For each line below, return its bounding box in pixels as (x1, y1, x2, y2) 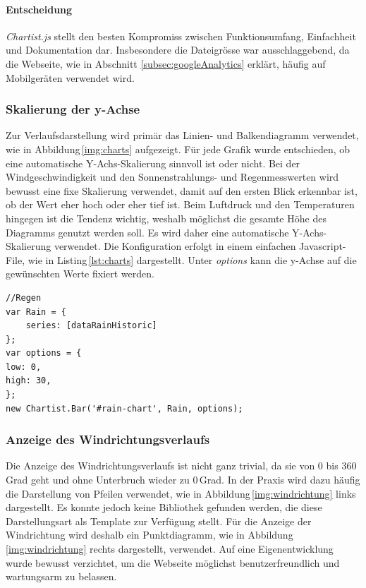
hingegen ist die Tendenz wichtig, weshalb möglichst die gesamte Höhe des (6, 210, 327, 225)
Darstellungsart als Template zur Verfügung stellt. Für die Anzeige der (6, 513, 312, 528)
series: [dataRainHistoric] (25, 320, 157, 331)
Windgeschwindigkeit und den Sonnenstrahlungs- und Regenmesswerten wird (6, 169, 339, 184)
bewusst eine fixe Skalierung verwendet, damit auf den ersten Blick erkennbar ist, (6, 183, 358, 198)
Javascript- (299, 239, 346, 253)
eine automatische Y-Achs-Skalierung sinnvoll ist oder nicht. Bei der (6, 155, 300, 170)
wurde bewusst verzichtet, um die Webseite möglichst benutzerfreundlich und (6, 555, 340, 570)
